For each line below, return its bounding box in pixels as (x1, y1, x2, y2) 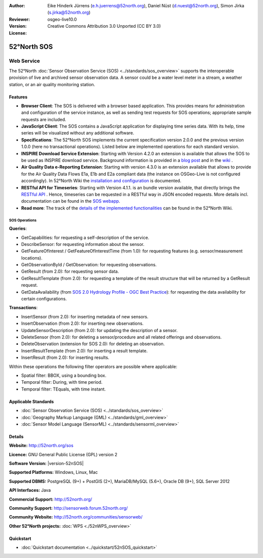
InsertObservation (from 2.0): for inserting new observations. (21, 320, 144, 326)
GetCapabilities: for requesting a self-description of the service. (21, 234, 150, 241)
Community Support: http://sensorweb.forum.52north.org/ (9, 505, 128, 511)
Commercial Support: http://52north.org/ (9, 496, 93, 502)
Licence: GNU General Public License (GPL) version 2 (9, 451, 118, 457)
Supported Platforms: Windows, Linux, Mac (9, 469, 98, 475)
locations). (21, 255, 42, 260)
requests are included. (21, 116, 67, 122)
